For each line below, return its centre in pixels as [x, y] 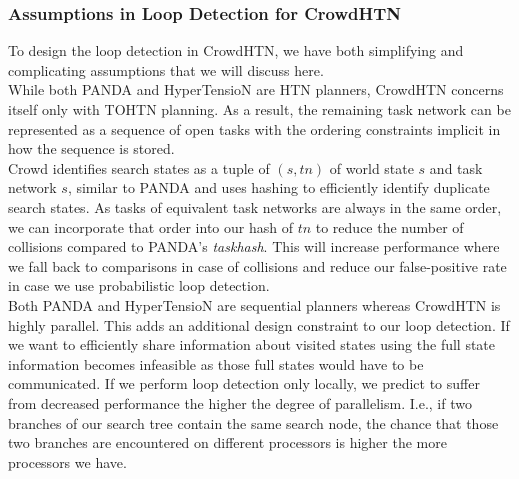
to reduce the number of [389, 226]
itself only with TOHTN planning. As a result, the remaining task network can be [259, 109]
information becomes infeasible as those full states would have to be [216, 363]
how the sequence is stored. [91, 148]
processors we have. [67, 461]
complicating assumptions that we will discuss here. [166, 69]
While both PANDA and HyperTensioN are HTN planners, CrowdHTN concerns [256, 89]
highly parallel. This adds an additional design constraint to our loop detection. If [259, 324]
